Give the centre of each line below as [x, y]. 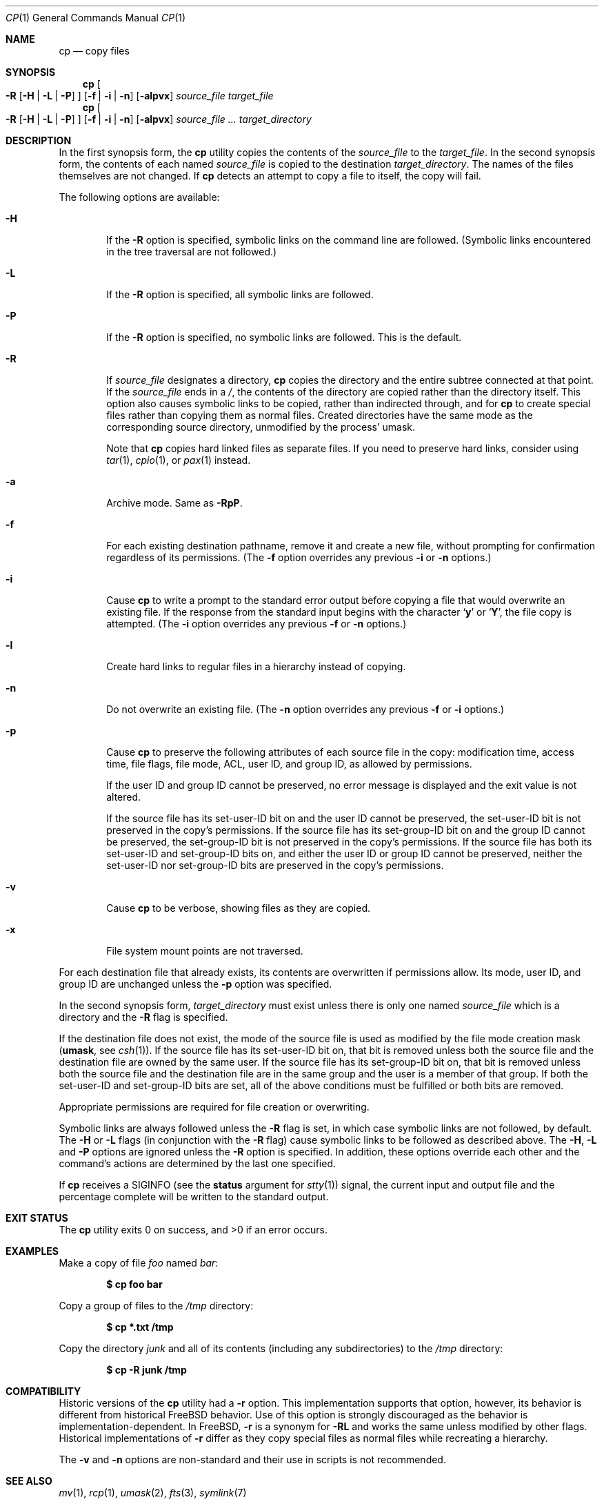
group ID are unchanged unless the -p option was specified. [195, 984]
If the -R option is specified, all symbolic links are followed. [240, 294]
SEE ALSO [29, 1481]
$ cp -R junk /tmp [147, 1370]
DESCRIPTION [39, 140]
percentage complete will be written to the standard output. [194, 1197]
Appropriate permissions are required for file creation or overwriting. [214, 1107]
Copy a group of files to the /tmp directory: [156, 1306]
